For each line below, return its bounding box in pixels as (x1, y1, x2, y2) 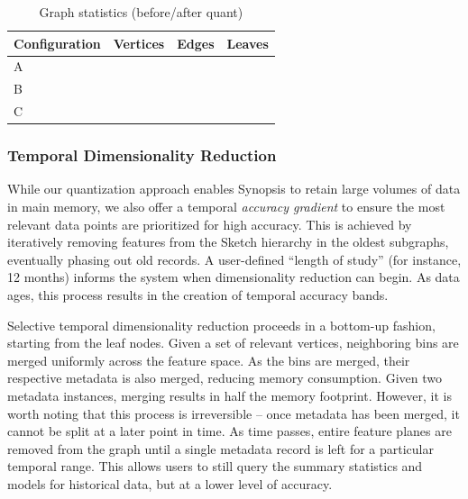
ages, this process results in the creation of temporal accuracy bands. (7, 286, 389, 304)
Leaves (226, 33, 269, 52)
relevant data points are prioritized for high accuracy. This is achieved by (7, 214, 412, 233)
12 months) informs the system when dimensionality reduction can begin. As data (7, 268, 460, 286)
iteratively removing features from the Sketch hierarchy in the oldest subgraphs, (7, 232, 449, 251)
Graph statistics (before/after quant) (39, 3, 243, 21)
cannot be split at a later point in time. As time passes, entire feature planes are (7, 422, 452, 440)
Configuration (14, 33, 101, 52)
